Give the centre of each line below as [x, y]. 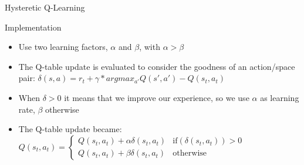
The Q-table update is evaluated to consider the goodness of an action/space [157, 66]
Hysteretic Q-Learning [45, 7]
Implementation [33, 27]
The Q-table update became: [70, 129]
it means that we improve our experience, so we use [157, 97]
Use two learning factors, [63, 47]
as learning [280, 97]
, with [150, 47]
